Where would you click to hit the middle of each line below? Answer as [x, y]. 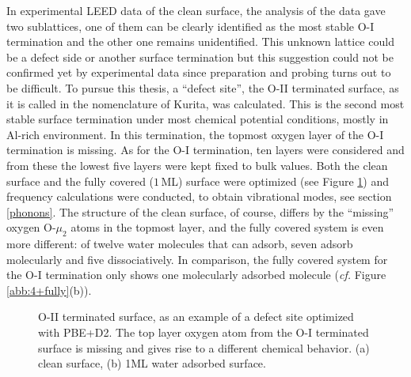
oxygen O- [31, 227]
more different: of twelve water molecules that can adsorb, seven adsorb [180, 244]
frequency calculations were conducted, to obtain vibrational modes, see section [199, 196]
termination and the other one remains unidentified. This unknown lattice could [200, 41]
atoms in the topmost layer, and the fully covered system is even [227, 227]
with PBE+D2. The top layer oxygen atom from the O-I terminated [204, 332]
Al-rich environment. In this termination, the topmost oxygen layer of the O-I [195, 134]
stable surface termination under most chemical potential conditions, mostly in [198, 119]
